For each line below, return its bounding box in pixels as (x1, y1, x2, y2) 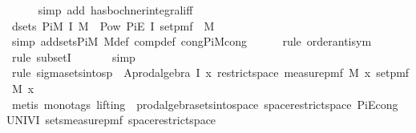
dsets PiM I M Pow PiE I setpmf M (11, 17, 215, 34)
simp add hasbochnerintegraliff (38, 2, 193, 18)
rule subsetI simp (11, 48, 135, 65)
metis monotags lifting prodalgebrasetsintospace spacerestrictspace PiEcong (11, 95, 398, 112)
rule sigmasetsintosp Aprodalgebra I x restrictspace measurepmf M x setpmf (11, 64, 410, 81)
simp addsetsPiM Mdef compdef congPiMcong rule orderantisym (11, 33, 372, 50)
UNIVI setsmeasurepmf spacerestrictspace (6, 111, 216, 128)
